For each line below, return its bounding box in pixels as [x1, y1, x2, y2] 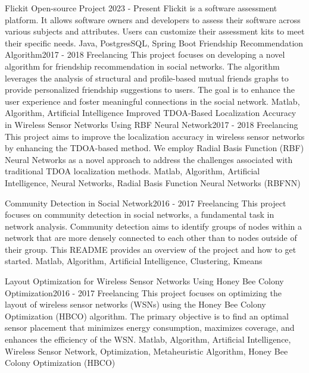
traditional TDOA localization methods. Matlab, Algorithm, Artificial [5, 165, 260, 177]
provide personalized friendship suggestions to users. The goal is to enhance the [5, 83, 295, 96]
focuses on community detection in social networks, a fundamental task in [5, 208, 274, 221]
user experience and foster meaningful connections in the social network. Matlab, [5, 95, 300, 107]
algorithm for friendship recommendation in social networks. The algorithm [5, 59, 280, 72]
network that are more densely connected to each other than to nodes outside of [5, 231, 297, 244]
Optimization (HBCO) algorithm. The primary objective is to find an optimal [5, 309, 289, 322]
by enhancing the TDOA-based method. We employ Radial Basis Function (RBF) [5, 142, 304, 154]
